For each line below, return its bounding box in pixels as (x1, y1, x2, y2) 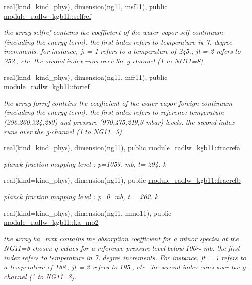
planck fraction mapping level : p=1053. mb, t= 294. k (4, 158, 166, 169)
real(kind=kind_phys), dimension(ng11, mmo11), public (4, 207, 172, 218)
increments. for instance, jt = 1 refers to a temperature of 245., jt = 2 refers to (4, 46, 241, 56)
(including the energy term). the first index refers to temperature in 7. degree (4, 36, 232, 47)
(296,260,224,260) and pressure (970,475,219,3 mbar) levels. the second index (4, 116, 235, 127)
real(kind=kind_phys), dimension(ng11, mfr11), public (4, 72, 168, 82)
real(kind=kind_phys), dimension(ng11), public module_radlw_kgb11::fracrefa (4, 142, 240, 153)
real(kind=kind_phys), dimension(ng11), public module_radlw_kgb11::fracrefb (4, 175, 241, 185)
